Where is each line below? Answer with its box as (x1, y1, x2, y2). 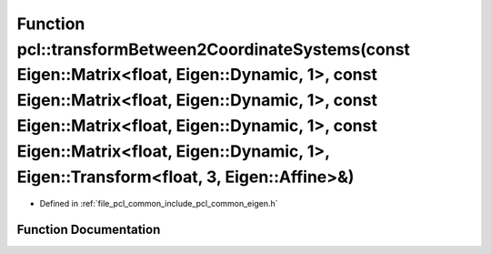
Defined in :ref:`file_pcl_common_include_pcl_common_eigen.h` (39, 198, 278, 209)
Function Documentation (16, 222, 161, 238)
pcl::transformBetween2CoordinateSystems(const (16, 39, 411, 59)
